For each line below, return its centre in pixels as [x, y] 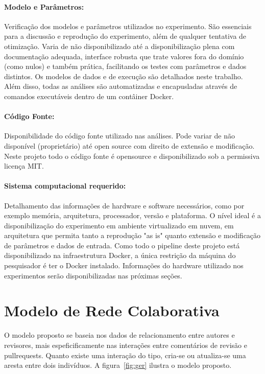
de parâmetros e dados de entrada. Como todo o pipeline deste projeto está [122, 245]
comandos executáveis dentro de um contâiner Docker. [89, 96]
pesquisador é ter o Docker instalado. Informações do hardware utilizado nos [124, 265]
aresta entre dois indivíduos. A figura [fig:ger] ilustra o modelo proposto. [118, 365]
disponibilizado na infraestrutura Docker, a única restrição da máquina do [120, 255]
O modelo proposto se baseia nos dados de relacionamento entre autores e [119, 335]
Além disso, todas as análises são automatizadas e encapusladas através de [121, 86]
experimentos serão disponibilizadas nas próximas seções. [93, 275]
